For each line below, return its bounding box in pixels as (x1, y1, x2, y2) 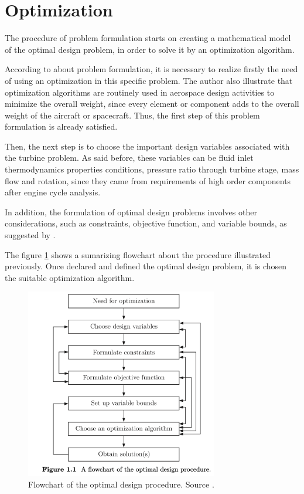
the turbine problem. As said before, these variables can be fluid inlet (5, 151, 254, 164)
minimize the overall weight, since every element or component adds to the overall (5, 97, 299, 110)
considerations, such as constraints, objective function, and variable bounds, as (5, 217, 287, 229)
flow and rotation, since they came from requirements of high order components (5, 174, 291, 187)
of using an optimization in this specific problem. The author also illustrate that (5, 74, 293, 86)
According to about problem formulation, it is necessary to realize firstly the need (5, 63, 298, 75)
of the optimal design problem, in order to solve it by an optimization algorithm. (5, 43, 295, 55)
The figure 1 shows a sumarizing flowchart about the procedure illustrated (5, 248, 271, 260)
